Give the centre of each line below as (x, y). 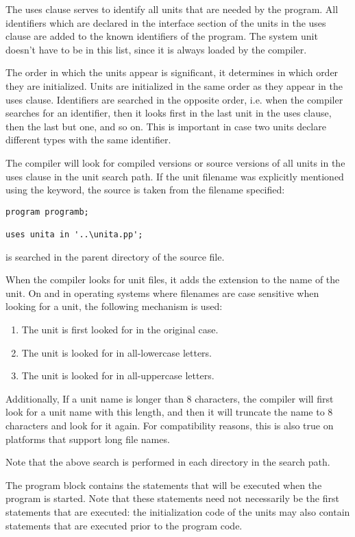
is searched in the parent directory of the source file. (115, 256)
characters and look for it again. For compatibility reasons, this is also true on (170, 426)
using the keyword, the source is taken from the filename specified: (145, 190)
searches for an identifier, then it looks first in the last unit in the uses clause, (169, 113)
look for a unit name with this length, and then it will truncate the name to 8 (169, 412)
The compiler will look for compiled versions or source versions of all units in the (175, 162)
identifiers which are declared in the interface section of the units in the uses (166, 22)
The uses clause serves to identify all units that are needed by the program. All (172, 9)
